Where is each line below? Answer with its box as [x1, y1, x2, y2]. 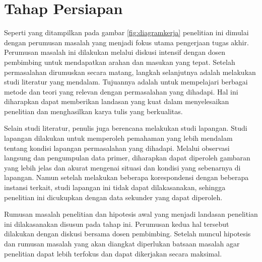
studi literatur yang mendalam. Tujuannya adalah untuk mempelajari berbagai [4, 76, 248, 87]
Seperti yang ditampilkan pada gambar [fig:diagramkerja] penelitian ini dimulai [4, 27, 249, 38]
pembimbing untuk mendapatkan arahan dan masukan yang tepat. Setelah [4, 56, 235, 67]
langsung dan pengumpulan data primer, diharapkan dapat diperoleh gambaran [4, 152, 250, 163]
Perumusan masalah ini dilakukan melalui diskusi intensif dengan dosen [4, 47, 226, 57]
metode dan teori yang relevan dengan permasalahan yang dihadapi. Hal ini [4, 86, 238, 97]
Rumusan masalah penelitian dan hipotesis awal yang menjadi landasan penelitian [4, 209, 258, 219]
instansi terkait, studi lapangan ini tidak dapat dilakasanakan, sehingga [4, 182, 226, 193]
